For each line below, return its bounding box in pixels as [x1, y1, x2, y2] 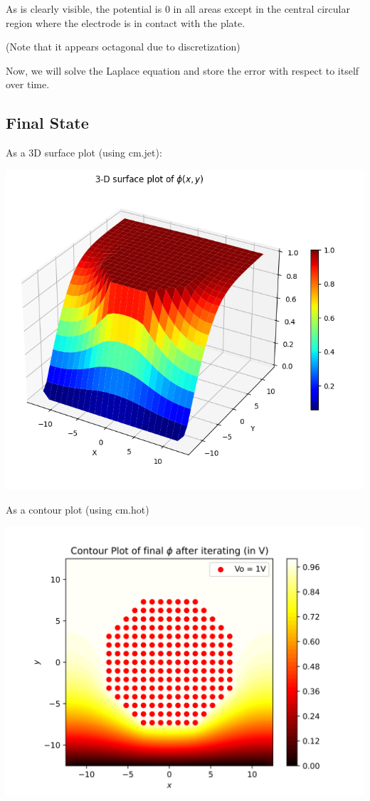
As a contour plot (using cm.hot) [6, 502, 149, 516]
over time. [6, 77, 50, 92]
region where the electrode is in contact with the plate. [6, 15, 245, 30]
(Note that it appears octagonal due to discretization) [6, 39, 240, 54]
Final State [6, 112, 89, 134]
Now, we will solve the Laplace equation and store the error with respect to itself [6, 63, 359, 78]
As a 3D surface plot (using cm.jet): [6, 145, 162, 160]
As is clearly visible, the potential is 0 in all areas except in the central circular [6, 1, 350, 16]
